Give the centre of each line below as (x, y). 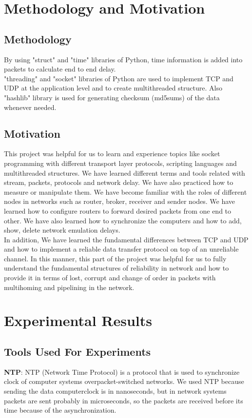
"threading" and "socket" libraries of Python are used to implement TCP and (119, 78)
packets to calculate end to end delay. (60, 69)
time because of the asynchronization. (60, 410)
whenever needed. (30, 107)
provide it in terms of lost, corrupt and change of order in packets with (110, 278)
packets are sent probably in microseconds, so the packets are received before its (124, 400)
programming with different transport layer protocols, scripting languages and (120, 163)
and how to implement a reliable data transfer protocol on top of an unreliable (121, 249)
